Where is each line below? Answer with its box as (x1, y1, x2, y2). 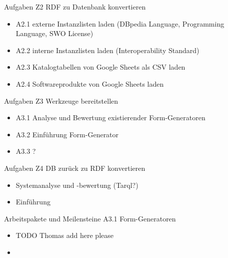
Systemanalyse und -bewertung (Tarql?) (15, 179, 138, 190)
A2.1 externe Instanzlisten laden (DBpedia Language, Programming (15, 18, 224, 29)
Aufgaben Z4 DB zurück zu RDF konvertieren (4, 162, 145, 173)
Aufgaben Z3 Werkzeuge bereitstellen (4, 95, 118, 106)
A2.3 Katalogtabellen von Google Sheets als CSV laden (15, 62, 185, 72)
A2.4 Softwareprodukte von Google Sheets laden (15, 78, 164, 89)
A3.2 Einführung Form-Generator (15, 129, 119, 139)
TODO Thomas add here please (15, 230, 113, 240)
